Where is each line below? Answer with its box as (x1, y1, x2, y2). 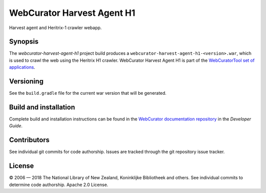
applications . (9, 64, 35, 70)
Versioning (9, 77, 44, 86)
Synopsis (9, 38, 39, 46)
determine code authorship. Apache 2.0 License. (9, 182, 108, 188)
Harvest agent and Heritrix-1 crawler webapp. (9, 25, 102, 31)
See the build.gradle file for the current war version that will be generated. (9, 90, 167, 96)
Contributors (9, 136, 50, 144)
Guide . (9, 123, 23, 129)
